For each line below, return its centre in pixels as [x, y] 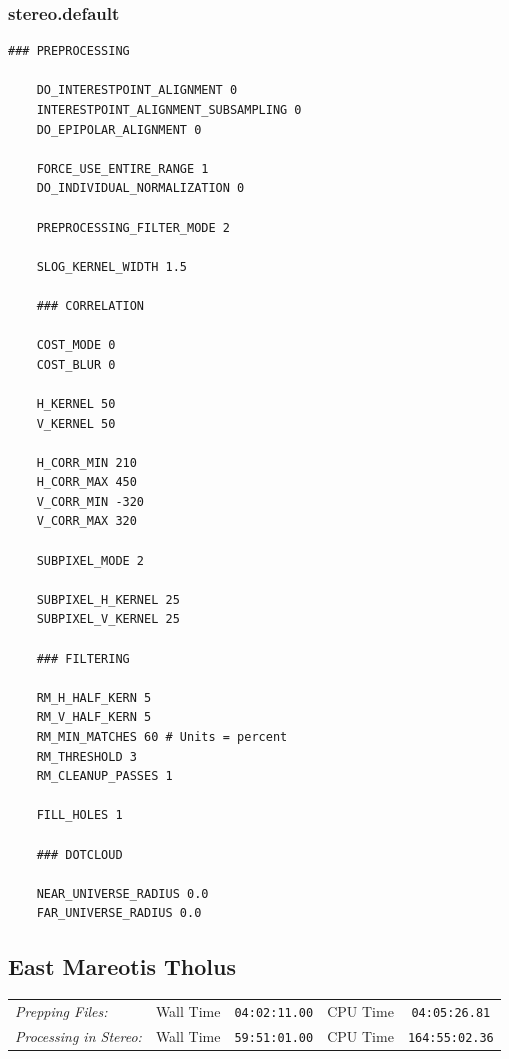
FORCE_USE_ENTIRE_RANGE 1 [122, 168]
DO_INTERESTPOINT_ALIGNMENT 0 [137, 90]
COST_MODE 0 [76, 345]
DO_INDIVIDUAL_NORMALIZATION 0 [140, 188]
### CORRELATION [90, 305]
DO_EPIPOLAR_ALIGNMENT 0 [119, 129]
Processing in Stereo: [78, 1035]
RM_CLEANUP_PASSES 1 [104, 776]
